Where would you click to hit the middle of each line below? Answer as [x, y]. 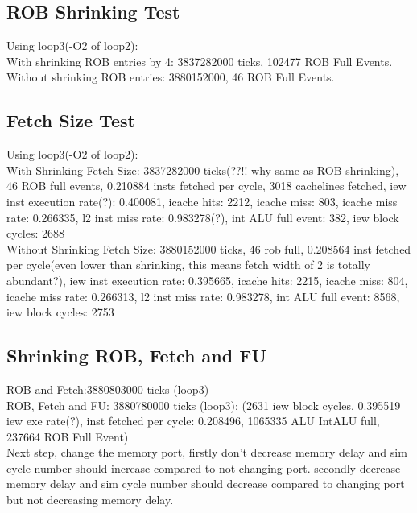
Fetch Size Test [71, 120]
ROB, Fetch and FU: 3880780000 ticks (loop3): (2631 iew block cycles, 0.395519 [204, 405]
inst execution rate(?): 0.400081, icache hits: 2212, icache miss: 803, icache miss [202, 201]
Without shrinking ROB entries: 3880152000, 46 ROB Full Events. [171, 77]
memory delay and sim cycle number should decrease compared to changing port [206, 484]
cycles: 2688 [36, 233]
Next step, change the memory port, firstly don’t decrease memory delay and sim [207, 452]
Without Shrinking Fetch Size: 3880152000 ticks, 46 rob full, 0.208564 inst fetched [209, 248]
